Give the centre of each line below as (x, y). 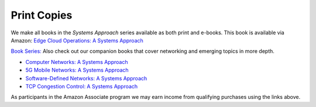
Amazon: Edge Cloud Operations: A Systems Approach (77, 40)
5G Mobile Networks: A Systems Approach (77, 70)
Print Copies (42, 15)
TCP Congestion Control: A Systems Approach (82, 86)
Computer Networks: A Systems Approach (77, 62)
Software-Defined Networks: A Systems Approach (86, 78)
